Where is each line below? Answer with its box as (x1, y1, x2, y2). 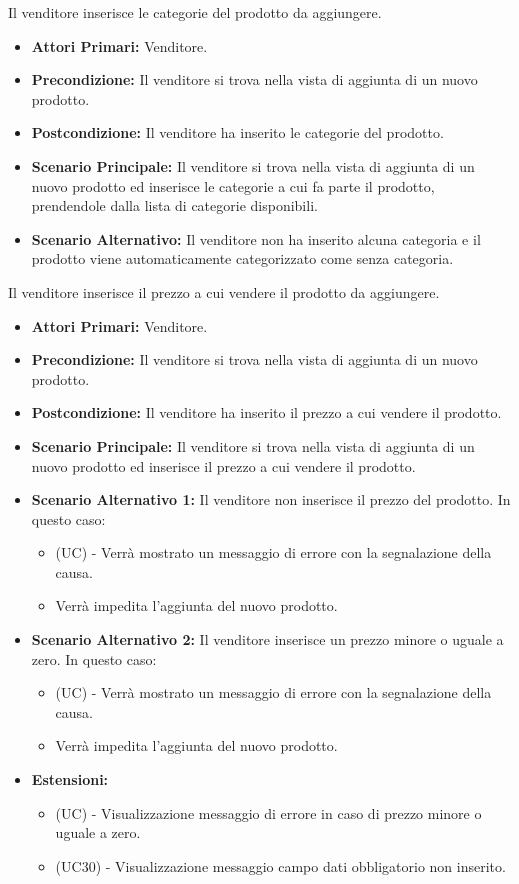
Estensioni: (31, 769, 109, 790)
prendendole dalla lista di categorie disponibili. (31, 195, 318, 216)
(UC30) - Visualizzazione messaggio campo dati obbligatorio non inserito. (55, 855, 506, 876)
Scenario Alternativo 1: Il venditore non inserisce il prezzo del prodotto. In (31, 489, 511, 510)
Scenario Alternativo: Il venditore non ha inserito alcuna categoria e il (31, 228, 481, 249)
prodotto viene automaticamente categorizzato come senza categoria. (31, 248, 454, 269)
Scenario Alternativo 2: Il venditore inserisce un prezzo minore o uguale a (31, 629, 504, 650)
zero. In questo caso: (31, 648, 157, 669)
